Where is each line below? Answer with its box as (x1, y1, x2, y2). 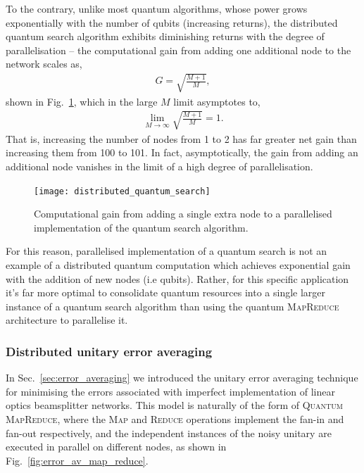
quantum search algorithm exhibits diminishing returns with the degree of (6, 29, 325, 44)
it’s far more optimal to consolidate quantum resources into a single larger (6, 285, 326, 300)
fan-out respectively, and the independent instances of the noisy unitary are (6, 425, 332, 440)
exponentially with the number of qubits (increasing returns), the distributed (6, 15, 338, 30)
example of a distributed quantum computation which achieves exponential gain (6, 257, 351, 272)
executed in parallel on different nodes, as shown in (6, 439, 227, 454)
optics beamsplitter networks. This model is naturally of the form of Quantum (6, 398, 344, 412)
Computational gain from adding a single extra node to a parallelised (34, 206, 332, 221)
